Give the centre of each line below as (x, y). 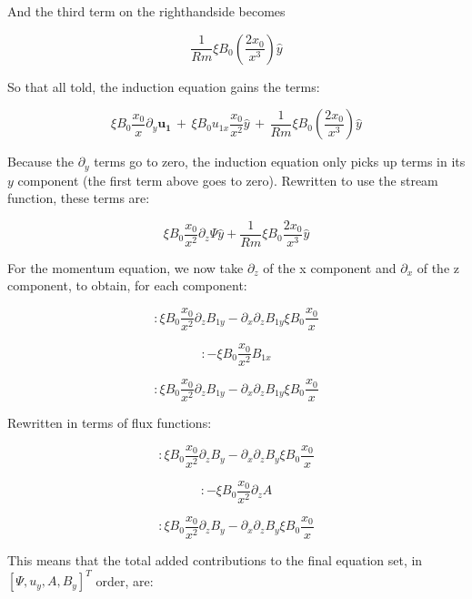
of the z (438, 267)
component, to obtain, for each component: (127, 285)
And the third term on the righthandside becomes (146, 11)
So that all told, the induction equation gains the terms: (164, 86)
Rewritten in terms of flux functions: (110, 423)
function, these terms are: (79, 198)
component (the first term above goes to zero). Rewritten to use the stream (228, 180)
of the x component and (330, 267)
